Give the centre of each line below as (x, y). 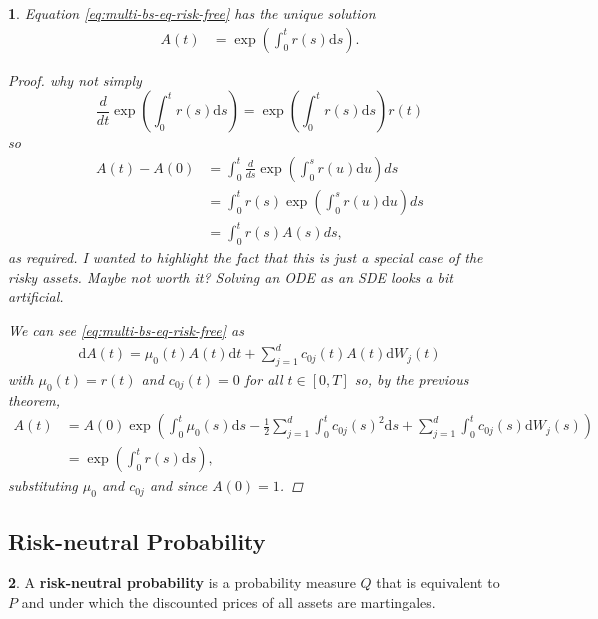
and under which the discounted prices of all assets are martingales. (228, 601)
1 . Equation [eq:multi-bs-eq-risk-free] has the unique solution (192, 13)
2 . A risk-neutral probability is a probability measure (182, 582)
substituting (43, 485)
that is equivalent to (438, 582)
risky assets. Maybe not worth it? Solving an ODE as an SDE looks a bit (230, 276)
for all (263, 378)
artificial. (36, 296)
